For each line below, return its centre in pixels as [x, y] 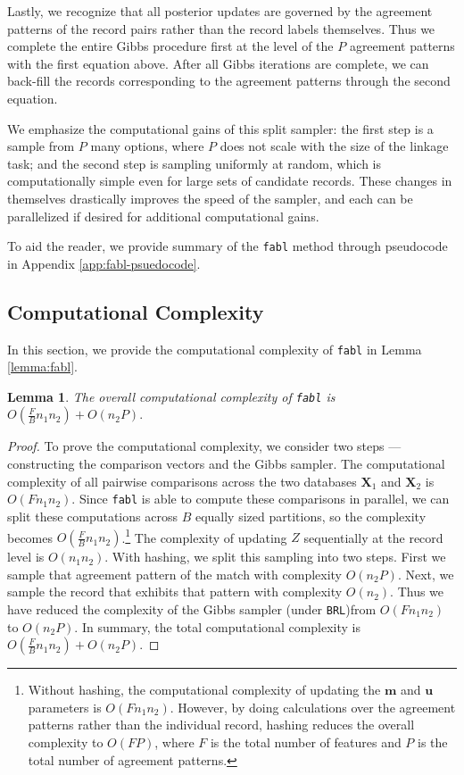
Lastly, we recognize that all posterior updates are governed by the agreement [220, 11]
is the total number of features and [306, 742]
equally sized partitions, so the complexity [311, 516]
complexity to [66, 742]
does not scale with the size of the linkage [334, 146]
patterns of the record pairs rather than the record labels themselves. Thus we [221, 28]
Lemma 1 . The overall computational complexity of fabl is [171, 396]
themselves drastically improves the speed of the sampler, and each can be [210, 198]
